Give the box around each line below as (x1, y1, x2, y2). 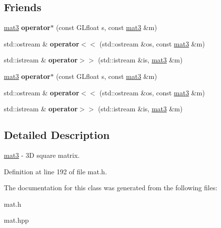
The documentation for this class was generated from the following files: (4, 182, 218, 193)
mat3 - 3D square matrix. (4, 150, 80, 160)
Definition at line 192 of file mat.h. (4, 166, 107, 176)
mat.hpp (4, 215, 29, 225)
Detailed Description (4, 127, 110, 142)
